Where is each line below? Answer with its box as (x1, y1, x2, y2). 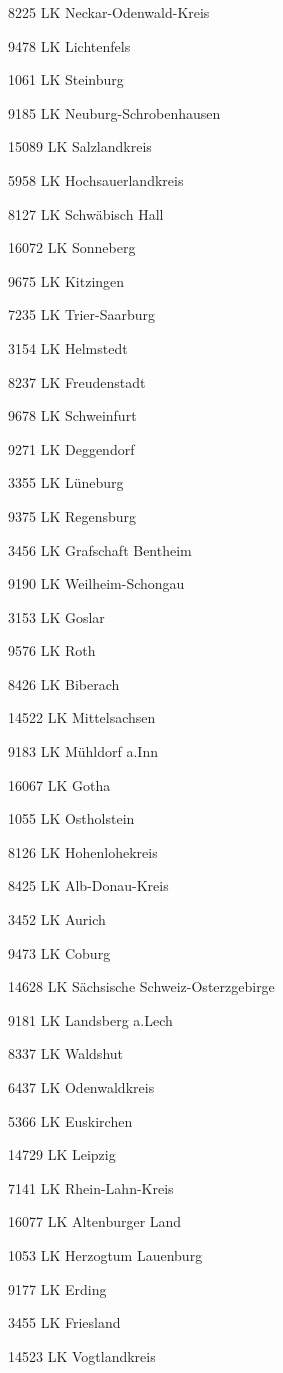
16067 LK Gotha (8, 774, 111, 795)
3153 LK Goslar (8, 606, 105, 627)
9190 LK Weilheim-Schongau (8, 573, 185, 594)
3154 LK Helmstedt (8, 337, 128, 358)
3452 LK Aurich (8, 909, 106, 930)
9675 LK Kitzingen (8, 270, 125, 291)
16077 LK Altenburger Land (8, 1211, 182, 1232)
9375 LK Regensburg (8, 505, 137, 526)
